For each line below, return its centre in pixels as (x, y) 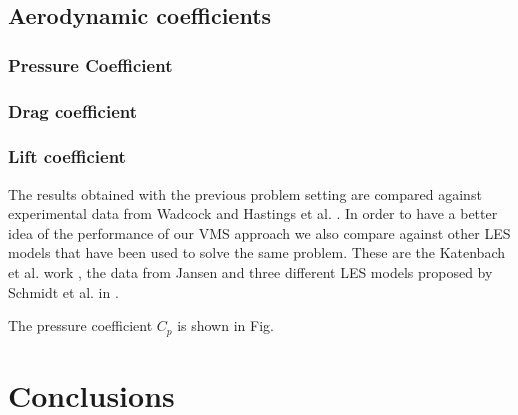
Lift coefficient (67, 156)
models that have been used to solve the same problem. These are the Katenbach (256, 252)
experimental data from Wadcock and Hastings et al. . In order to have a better (253, 213)
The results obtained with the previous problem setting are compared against (245, 193)
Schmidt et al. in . (63, 291)
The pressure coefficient (80, 325)
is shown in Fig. (225, 325)
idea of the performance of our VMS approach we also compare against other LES (259, 232)
